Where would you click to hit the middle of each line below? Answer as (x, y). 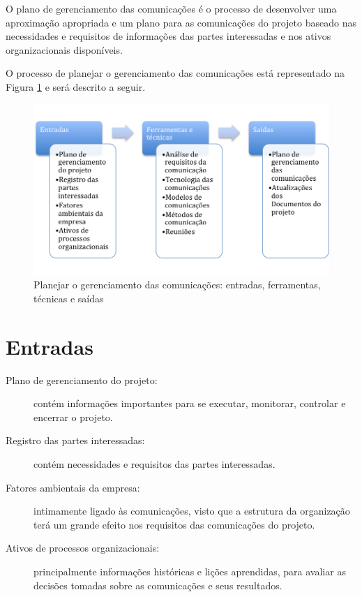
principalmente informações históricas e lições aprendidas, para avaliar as (190, 571)
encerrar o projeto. (73, 417)
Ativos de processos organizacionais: (83, 548)
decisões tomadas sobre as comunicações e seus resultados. (158, 585)
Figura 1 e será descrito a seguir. (76, 86)
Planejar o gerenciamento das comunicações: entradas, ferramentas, (177, 285)
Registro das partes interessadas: (75, 440)
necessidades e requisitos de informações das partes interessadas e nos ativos (168, 36)
